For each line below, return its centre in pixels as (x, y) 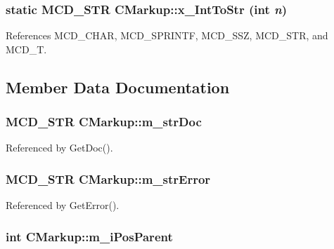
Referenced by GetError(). (63, 205)
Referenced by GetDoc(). (59, 148)
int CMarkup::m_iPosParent (89, 236)
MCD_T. (26, 49)
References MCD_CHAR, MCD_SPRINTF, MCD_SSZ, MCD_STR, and (167, 35)
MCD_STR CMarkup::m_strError (108, 179)
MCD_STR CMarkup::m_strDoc (104, 122)
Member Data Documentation (118, 87)
